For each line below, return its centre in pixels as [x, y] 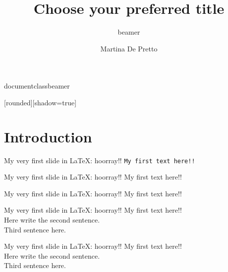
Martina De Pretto [129, 48]
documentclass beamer [37, 86]
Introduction [48, 136]
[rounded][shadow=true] [40, 102]
